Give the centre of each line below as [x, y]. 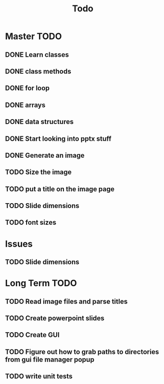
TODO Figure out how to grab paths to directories [82, 352]
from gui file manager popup [50, 360]
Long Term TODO [41, 283]
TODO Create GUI [33, 335]
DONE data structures [39, 122]
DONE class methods [38, 71]
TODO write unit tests [39, 376]
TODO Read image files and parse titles [66, 301]
